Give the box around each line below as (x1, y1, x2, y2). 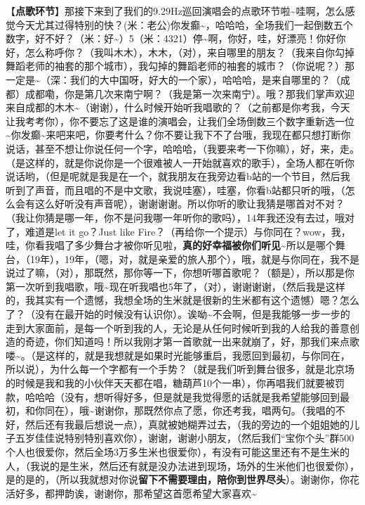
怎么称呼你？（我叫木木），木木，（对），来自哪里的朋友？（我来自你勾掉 (25, 44, 354, 59)
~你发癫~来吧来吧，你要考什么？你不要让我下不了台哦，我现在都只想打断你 (6, 127, 351, 142)
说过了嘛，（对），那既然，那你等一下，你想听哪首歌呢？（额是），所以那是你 (6, 265, 354, 280)
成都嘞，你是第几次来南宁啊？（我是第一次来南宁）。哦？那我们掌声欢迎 (25, 86, 354, 101)
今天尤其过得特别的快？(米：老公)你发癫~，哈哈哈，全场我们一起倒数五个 (15, 17, 353, 32)
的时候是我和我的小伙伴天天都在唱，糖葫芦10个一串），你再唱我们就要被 (6, 376, 335, 390)
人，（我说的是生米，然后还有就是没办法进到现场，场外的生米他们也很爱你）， (6, 458, 359, 473)
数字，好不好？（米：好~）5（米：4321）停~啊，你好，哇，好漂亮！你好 (6, 31, 336, 46)
